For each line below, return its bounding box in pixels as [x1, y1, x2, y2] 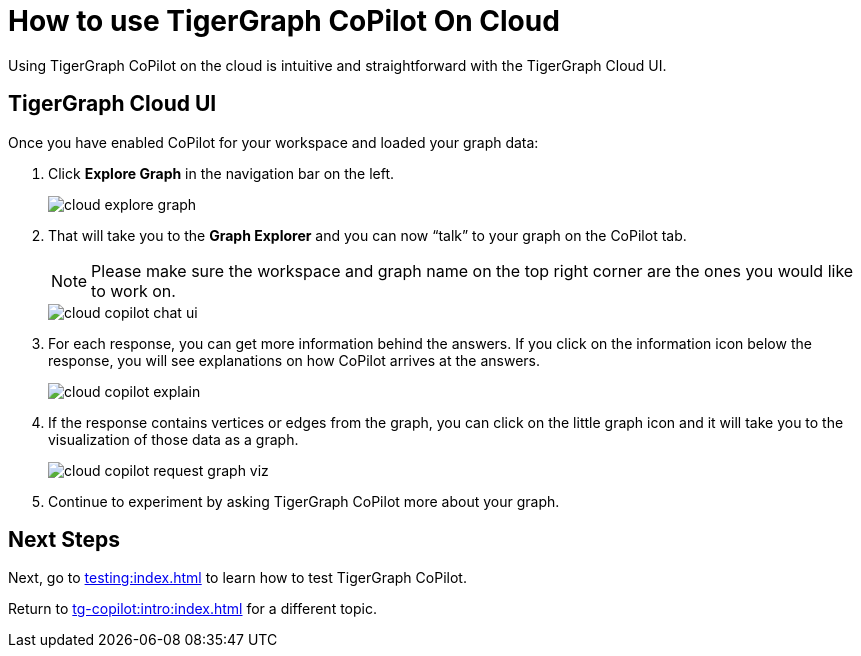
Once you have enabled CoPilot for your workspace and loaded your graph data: [8, 133, 539, 151]
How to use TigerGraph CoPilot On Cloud [8, 4, 560, 38]
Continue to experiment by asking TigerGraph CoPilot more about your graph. [48, 492, 560, 510]
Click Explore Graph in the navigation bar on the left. [48, 164, 395, 182]
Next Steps [8, 527, 120, 553]
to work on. [91, 280, 176, 301]
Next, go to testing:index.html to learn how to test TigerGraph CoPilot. [8, 569, 467, 587]
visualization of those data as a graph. [48, 430, 299, 448]
